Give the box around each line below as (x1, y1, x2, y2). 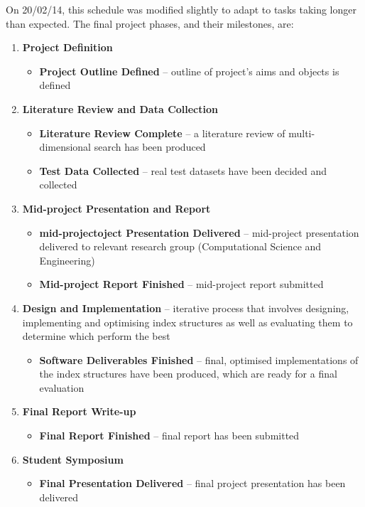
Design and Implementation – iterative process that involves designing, (22, 300, 349, 315)
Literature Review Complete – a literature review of (39, 125, 285, 140)
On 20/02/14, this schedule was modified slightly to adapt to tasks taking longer (6, 2, 357, 16)
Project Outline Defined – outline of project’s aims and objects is (39, 63, 339, 78)
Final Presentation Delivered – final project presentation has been (39, 476, 346, 491)
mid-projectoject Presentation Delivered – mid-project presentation (39, 225, 359, 240)
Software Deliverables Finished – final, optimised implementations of (39, 352, 359, 367)
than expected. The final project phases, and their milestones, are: (6, 16, 294, 31)
